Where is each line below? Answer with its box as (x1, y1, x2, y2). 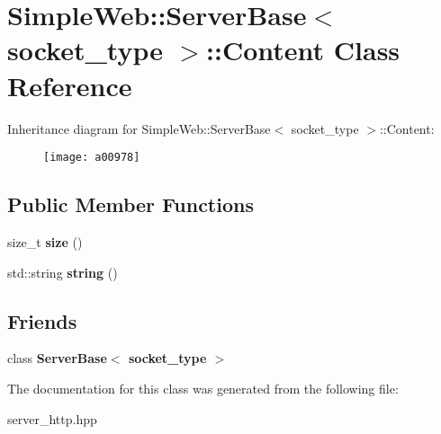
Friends (7, 306, 77, 334)
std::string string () (7, 262, 118, 281)
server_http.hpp (7, 409, 97, 428)
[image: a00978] (43, 151, 140, 164)
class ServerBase (7, 349, 107, 368)
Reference (7, 66, 132, 103)
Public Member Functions (7, 190, 254, 218)
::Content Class (206, 31, 400, 68)
